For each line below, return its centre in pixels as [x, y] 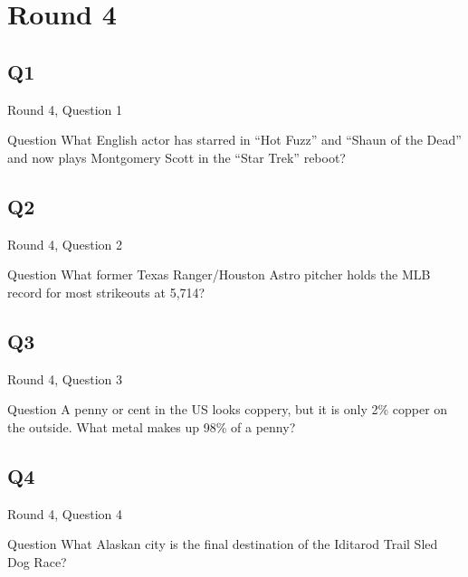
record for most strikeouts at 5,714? [106, 292]
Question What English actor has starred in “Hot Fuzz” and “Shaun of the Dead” [234, 140]
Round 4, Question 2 [65, 244]
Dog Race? [37, 561]
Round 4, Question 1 [65, 109]
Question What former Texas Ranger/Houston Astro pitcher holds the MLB [219, 274]
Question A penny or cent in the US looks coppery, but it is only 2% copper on [228, 409]
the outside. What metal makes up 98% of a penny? [152, 426]
